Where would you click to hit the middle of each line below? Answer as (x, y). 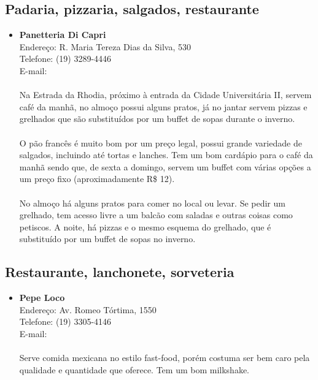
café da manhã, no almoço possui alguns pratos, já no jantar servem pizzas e (163, 106)
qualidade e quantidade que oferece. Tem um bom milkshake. (134, 369)
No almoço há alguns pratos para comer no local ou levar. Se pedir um (152, 203)
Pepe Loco (42, 298)
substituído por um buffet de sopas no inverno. (107, 239)
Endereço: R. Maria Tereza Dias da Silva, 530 (105, 46)
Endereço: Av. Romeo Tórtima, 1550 (88, 309)
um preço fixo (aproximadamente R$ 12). (97, 179)
